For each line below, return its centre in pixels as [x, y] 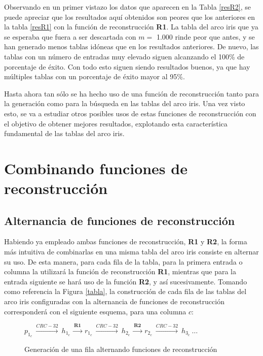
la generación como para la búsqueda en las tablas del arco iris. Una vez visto [125, 103]
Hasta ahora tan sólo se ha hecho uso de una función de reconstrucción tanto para [131, 93]
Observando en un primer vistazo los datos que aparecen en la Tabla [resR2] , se [127, 7]
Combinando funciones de [96, 168]
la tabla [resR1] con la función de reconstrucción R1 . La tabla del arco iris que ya [131, 27]
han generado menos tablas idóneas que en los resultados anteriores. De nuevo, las [131, 46]
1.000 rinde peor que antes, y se [205, 36]
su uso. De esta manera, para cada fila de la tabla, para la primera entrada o [123, 261]
